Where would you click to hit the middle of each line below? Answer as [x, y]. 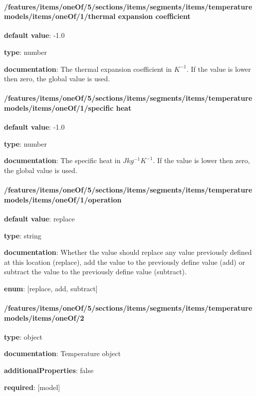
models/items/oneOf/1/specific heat [68, 107]
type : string [23, 235]
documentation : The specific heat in [62, 160]
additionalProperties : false [49, 370]
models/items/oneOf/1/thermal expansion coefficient [97, 16]
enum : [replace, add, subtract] [51, 288]
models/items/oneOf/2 [44, 317]
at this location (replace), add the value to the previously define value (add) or [125, 262]
